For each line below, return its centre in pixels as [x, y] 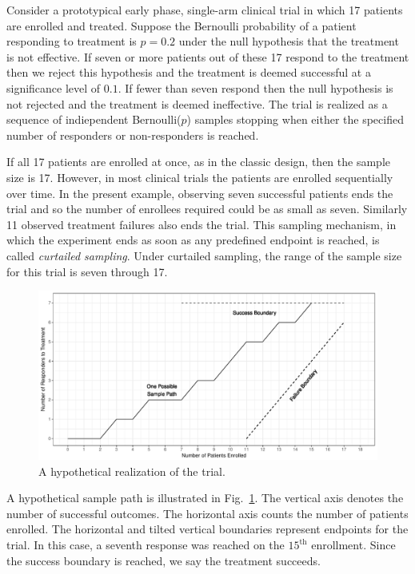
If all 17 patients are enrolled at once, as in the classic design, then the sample [198, 162]
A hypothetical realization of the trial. [132, 471]
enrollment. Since [353, 545]
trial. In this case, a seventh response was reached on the [146, 545]
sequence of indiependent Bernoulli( [94, 119]
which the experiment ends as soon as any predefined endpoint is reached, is [193, 240]
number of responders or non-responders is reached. [133, 135]
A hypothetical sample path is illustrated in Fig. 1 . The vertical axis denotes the [205, 498]
